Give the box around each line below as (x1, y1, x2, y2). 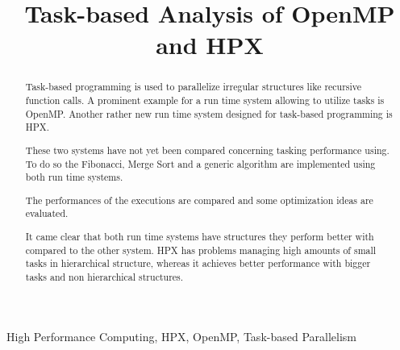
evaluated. (25, 206, 69, 220)
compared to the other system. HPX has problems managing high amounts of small (25, 243, 377, 256)
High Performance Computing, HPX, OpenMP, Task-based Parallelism (6, 327, 356, 344)
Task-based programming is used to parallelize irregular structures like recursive (25, 80, 362, 94)
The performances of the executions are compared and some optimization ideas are (25, 193, 373, 206)
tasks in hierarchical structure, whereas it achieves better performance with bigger (25, 256, 371, 270)
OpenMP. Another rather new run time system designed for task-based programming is (25, 106, 393, 120)
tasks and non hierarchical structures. (25, 269, 184, 283)
